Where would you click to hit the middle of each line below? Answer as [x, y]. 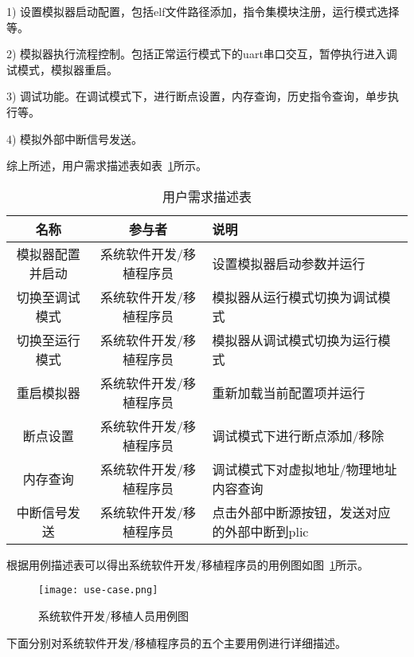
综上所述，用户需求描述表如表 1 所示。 [107, 165]
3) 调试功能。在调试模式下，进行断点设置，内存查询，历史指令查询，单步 [197, 96]
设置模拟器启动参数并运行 [289, 263]
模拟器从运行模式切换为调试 [295, 297]
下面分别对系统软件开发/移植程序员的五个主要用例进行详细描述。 [176, 642]
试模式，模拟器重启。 [62, 69]
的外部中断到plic [260, 531]
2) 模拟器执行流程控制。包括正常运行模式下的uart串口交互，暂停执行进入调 [202, 54]
